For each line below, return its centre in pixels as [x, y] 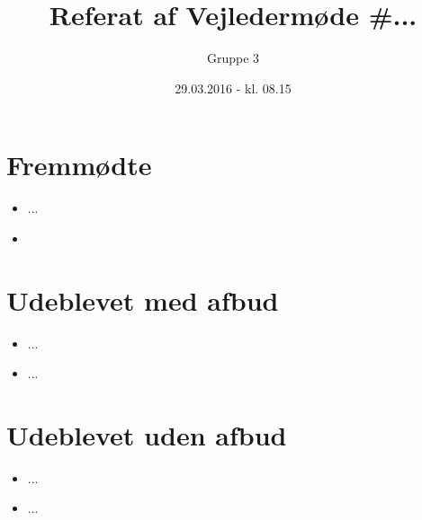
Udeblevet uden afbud [147, 434]
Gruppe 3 [233, 58]
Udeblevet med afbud [143, 300]
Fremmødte [79, 165]
